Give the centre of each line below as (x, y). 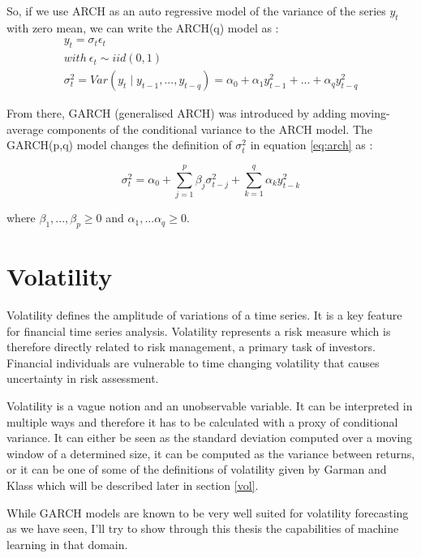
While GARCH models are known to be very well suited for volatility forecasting (208, 512)
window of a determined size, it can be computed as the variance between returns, (211, 453)
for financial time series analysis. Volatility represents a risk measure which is (199, 331)
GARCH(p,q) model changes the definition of (119, 145)
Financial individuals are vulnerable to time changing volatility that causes (193, 362)
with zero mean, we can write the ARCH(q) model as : (143, 27)
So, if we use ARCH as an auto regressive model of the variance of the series (196, 11)
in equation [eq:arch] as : (311, 145)
